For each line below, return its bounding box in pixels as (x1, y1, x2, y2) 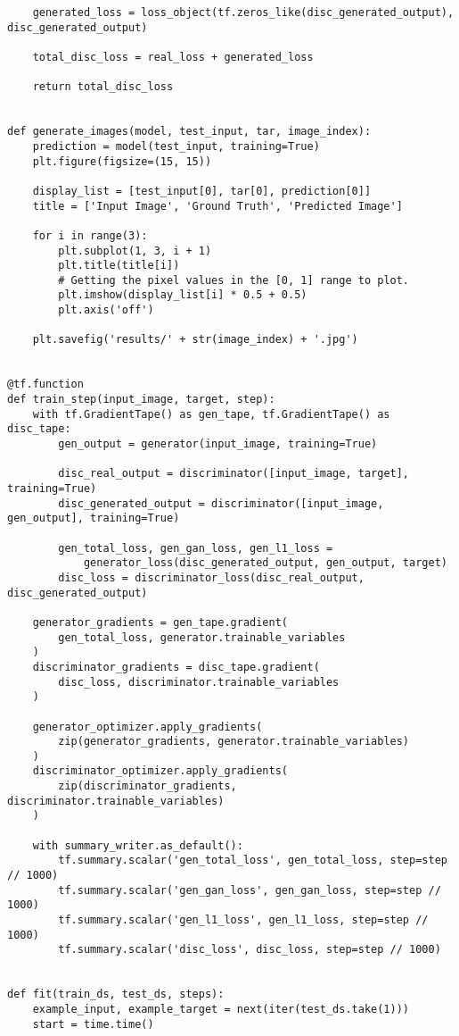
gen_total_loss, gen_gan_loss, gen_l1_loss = (58, 541, 333, 555)
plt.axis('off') (58, 304, 154, 317)
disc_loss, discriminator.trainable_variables (58, 675, 340, 689)
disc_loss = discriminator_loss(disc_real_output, (58, 571, 365, 584)
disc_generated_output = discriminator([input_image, (58, 497, 384, 510)
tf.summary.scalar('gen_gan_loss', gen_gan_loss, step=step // (58, 883, 441, 897)
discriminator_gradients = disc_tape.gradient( (32, 660, 320, 673)
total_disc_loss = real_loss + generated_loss (32, 50, 314, 63)
